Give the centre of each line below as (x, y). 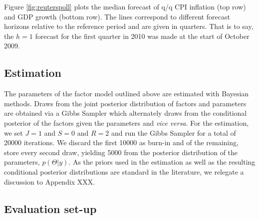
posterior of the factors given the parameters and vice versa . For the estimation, (127, 122)
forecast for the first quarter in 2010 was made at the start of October (142, 36)
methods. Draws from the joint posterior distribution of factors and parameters (125, 103)
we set (13, 132)
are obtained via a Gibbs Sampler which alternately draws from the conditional (126, 113)
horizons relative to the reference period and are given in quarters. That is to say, (129, 26)
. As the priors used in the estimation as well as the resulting (162, 162)
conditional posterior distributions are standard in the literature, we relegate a (124, 171)
